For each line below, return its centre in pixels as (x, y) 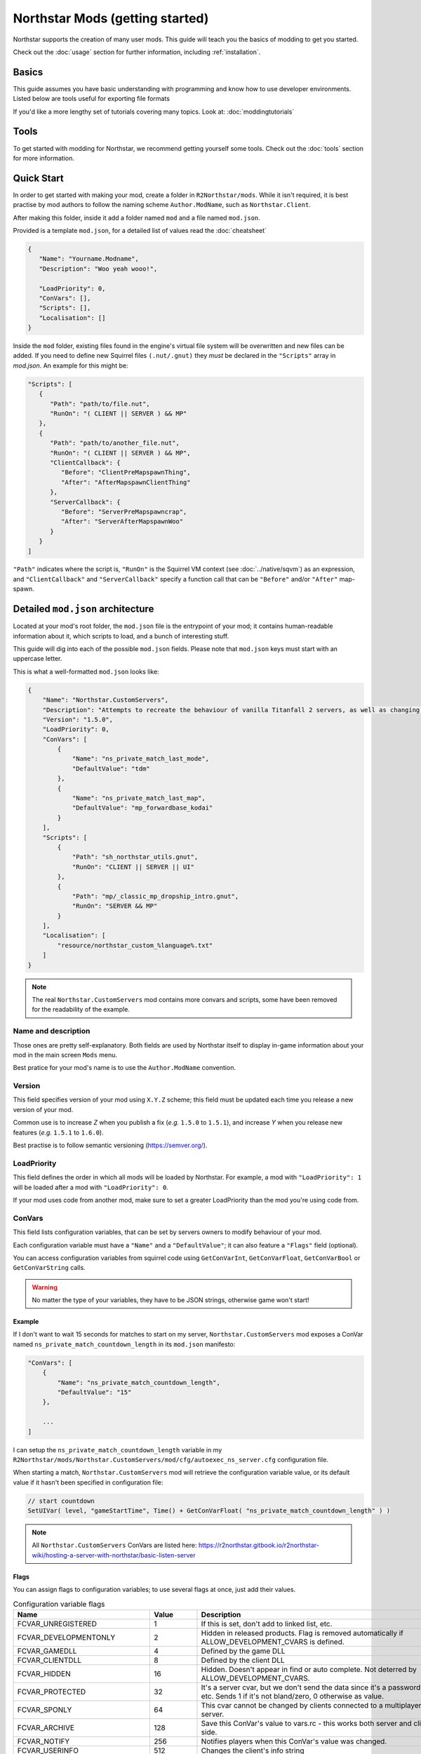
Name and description (52, 1031)
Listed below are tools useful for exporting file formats (91, 99)
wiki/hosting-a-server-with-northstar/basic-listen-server (114, 1555)
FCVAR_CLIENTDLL (49, 1661)
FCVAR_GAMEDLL (47, 1651)
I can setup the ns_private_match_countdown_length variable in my (118, 1450)
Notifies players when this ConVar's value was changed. (294, 1741)
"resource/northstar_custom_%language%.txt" (135, 945)
